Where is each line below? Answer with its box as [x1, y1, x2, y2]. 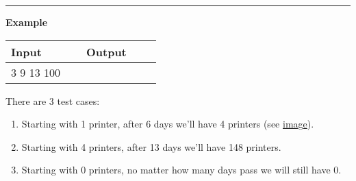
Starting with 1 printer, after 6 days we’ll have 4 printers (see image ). [21, 117, 314, 131]
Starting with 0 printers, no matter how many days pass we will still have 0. [21, 162, 342, 177]
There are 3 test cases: [5, 93, 100, 108]
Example [5, 15, 48, 29]
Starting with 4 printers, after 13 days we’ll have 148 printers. [21, 139, 281, 154]
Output [86, 43, 127, 60]
